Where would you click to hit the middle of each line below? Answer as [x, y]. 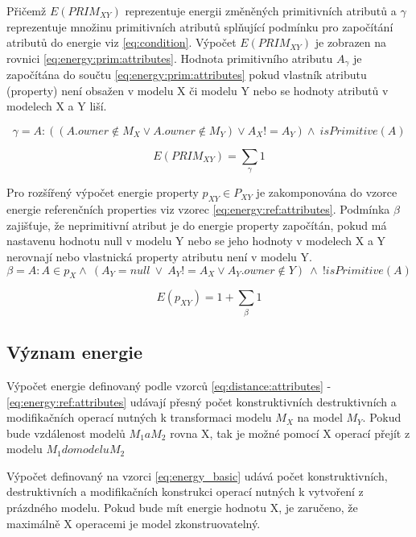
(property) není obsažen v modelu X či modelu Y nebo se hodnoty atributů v [198, 90]
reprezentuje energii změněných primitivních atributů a [261, 10]
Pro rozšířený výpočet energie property [103, 192]
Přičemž [27, 10]
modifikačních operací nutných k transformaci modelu [139, 417]
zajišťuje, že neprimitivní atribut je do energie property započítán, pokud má [197, 225]
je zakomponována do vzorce [327, 192]
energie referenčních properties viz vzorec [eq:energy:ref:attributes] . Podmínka [198, 209]
